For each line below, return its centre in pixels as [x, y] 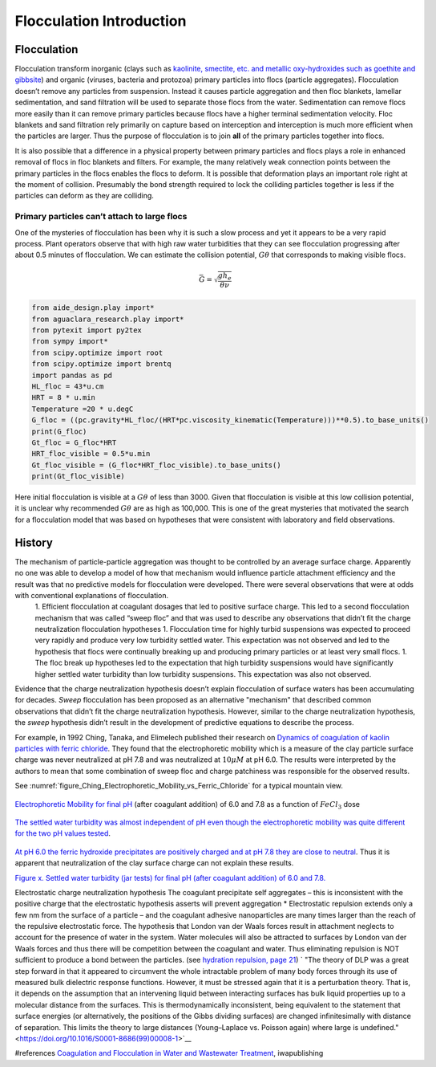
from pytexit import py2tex [87, 330]
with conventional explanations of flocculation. [92, 595]
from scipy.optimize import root [97, 352]
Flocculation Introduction [101, 21]
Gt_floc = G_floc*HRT [74, 442]
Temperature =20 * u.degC [83, 409]
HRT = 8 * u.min [64, 398]
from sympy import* [70, 342]
